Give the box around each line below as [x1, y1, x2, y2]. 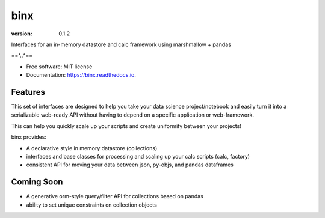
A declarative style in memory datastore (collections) [26, 144, 158, 151]
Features [11, 87, 45, 97]
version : [11, 30, 32, 37]
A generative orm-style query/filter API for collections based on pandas [26, 193, 204, 200]
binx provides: [11, 133, 46, 141]
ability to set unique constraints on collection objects [26, 201, 158, 208]
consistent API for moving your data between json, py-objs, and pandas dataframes [26, 161, 234, 168]
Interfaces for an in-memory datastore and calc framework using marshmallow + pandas [11, 41, 232, 48]
